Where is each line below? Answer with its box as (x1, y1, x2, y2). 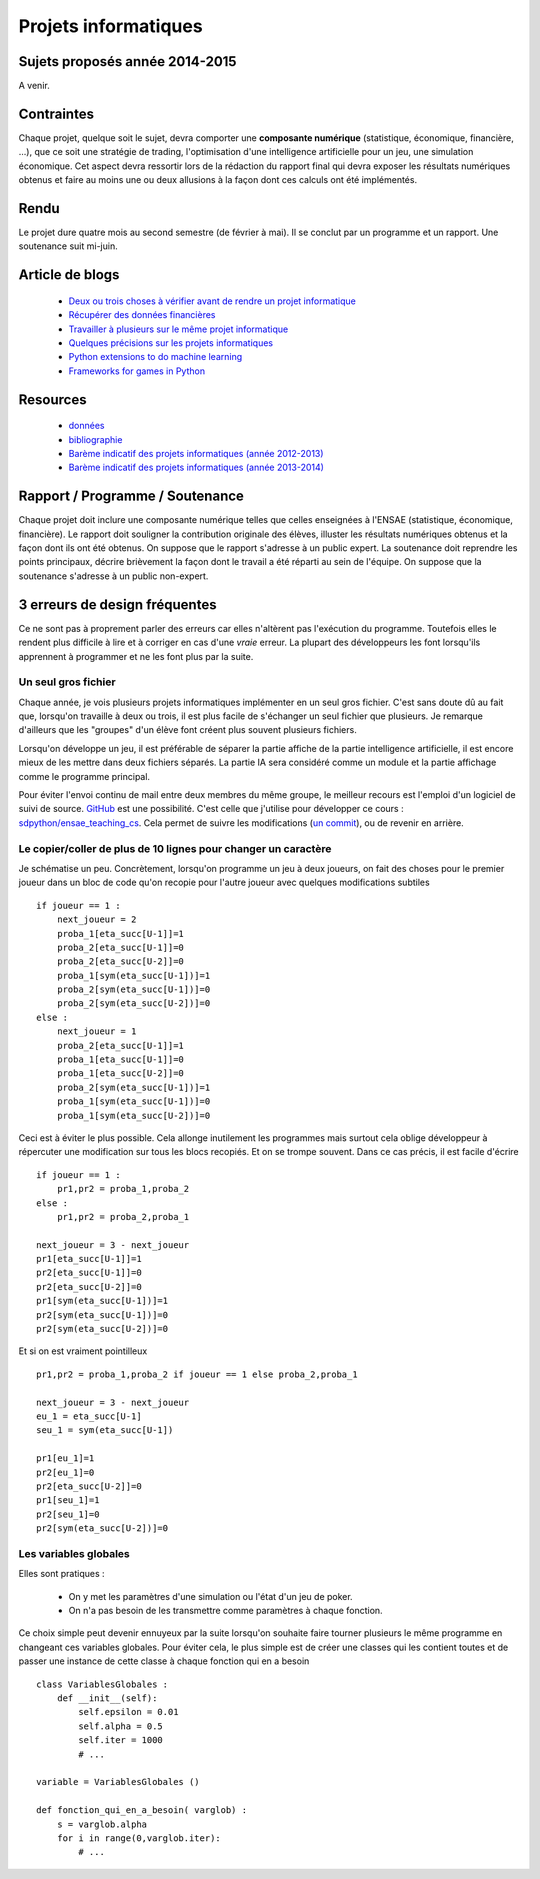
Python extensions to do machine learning (68, 351, 243, 363)
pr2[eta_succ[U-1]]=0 (36, 1267, 142, 1279)
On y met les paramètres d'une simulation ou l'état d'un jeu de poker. (68, 1590, 354, 1602)
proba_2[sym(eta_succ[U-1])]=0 (56, 984, 211, 995)
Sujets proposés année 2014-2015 (18, 53, 237, 70)
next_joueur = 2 (56, 914, 137, 925)
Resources (18, 391, 87, 408)
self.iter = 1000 (78, 1735, 164, 1746)
